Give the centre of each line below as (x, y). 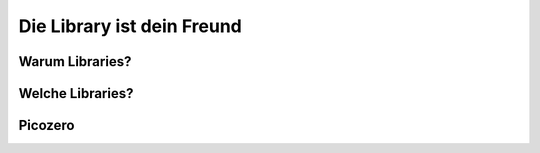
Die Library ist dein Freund (130, 26)
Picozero (46, 125)
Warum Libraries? (75, 61)
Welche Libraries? (76, 93)
